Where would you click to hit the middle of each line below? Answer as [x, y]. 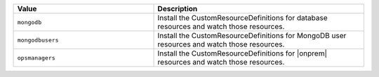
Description [178, 9]
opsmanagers [36, 58]
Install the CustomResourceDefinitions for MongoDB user [252, 36]
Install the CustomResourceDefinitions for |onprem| [242, 53]
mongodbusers [38, 40]
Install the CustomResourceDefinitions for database [242, 18]
